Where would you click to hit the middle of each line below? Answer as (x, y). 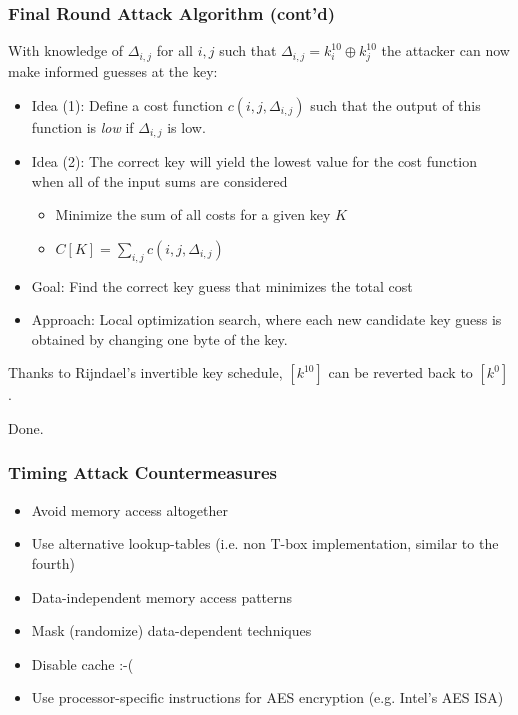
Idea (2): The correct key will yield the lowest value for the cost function (254, 161)
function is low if (82, 126)
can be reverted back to (400, 372)
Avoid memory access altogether (129, 509)
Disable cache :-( (82, 663)
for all (174, 50)
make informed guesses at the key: (113, 70)
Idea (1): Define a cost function (127, 104)
